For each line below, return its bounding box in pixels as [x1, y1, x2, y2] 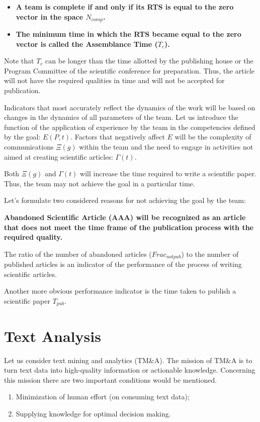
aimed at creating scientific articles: [4, 151, 113, 162]
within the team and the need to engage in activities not [79, 141, 253, 152]
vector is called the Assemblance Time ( [16, 38, 158, 49]
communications [4, 141, 54, 152]
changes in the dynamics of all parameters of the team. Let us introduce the [4, 112, 238, 122]
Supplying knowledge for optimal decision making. [16, 408, 171, 418]
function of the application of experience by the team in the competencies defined [4, 121, 255, 132]
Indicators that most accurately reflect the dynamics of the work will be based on [4, 102, 255, 112]
